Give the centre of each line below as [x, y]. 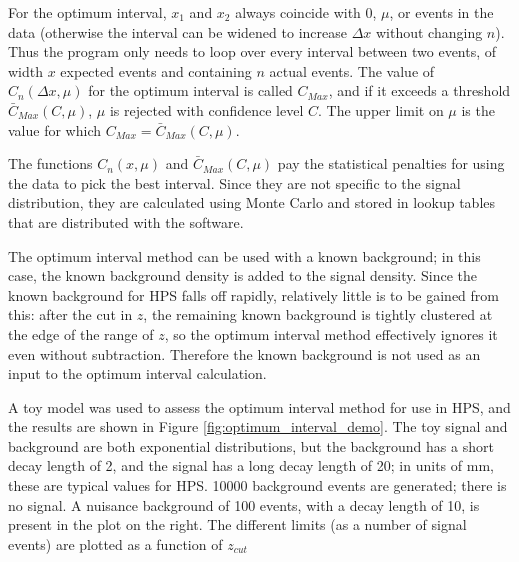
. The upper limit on [381, 109]
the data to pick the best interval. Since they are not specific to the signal [234, 182]
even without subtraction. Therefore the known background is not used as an [244, 353]
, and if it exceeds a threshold [419, 90]
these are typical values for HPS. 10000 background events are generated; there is [257, 485]
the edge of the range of [81, 333]
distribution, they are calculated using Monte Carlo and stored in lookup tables [252, 202]
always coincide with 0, [306, 12]
